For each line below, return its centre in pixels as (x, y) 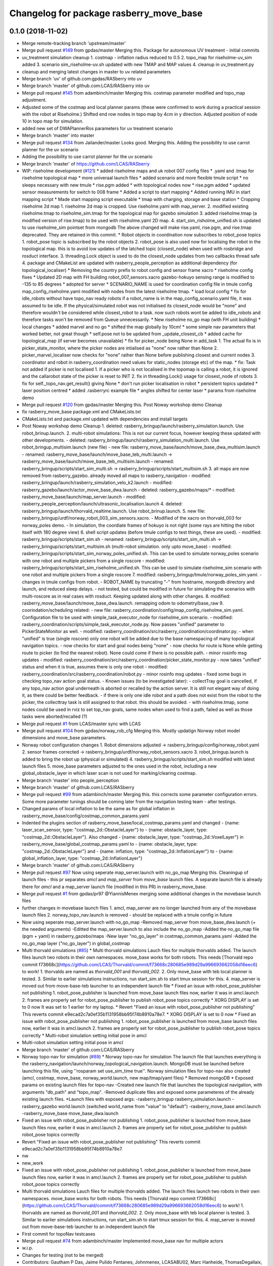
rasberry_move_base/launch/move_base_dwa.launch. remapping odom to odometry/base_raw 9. (123, 603)
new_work (33, 1163)
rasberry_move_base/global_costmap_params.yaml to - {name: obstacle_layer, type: (110, 844)
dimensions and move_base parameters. (64, 738)
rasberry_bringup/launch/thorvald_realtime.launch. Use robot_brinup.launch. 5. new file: (114, 511)
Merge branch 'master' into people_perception (71, 780)
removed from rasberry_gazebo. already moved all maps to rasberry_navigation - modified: (117, 476)
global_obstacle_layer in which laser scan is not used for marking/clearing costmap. (109, 773)
